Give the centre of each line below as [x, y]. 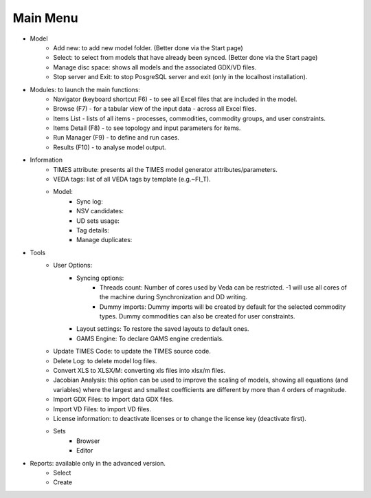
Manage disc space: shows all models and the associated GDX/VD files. [155, 67]
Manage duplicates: [104, 240]
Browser [88, 441]
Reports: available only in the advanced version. [98, 463]
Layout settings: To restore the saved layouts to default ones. [163, 329]
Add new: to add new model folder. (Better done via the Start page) [148, 47]
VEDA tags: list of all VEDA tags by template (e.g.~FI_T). [132, 180]
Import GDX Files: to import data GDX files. [114, 400]
